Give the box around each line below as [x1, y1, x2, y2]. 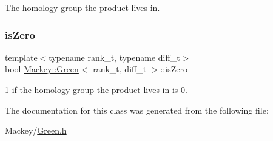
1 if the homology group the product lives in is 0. [5, 83, 187, 95]
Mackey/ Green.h [5, 124, 67, 137]
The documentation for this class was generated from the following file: [5, 103, 269, 116]
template [5, 50, 38, 63]
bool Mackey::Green [5, 63, 79, 75]
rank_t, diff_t [93, 63, 147, 75]
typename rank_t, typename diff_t [49, 50, 180, 63]
